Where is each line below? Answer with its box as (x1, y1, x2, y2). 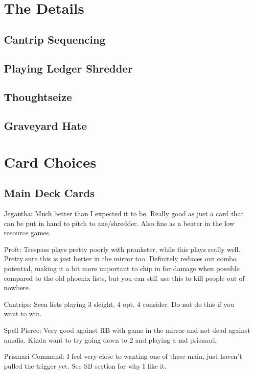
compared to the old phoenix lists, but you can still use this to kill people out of (4, 273, 245, 283)
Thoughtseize (4, 89, 72, 104)
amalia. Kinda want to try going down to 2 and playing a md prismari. (4, 334, 217, 345)
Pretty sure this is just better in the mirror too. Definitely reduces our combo (4, 253, 237, 264)
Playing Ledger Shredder (4, 60, 133, 75)
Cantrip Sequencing (4, 31, 106, 47)
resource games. (4, 227, 51, 238)
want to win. (4, 308, 42, 319)
